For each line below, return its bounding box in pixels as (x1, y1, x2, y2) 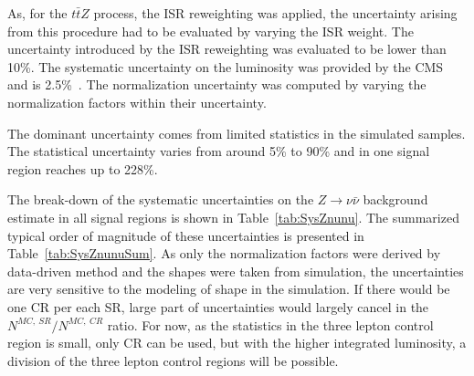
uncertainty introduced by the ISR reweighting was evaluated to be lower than (7, 39, 447, 58)
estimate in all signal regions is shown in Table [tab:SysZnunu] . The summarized (7, 207, 459, 226)
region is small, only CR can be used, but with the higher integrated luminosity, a (7, 333, 467, 352)
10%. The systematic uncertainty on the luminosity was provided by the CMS (7, 57, 444, 76)
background (363, 190, 428, 209)
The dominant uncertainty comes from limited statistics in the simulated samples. (7, 123, 466, 142)
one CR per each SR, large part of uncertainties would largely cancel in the (7, 297, 429, 316)
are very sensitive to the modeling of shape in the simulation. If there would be (7, 279, 450, 298)
